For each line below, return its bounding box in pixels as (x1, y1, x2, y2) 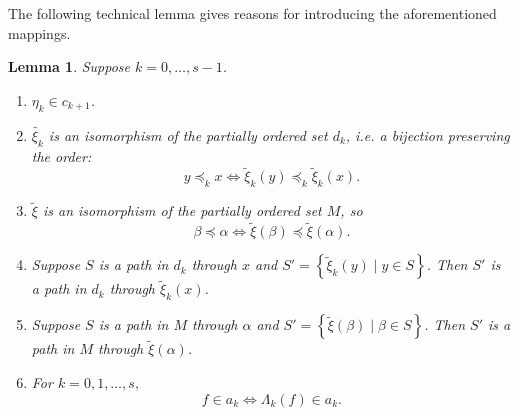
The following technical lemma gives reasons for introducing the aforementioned (8, 3, 497, 23)
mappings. (8, 22, 71, 43)
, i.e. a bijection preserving (345, 124, 510, 145)
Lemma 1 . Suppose (8, 56, 131, 77)
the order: (31, 145, 92, 166)
